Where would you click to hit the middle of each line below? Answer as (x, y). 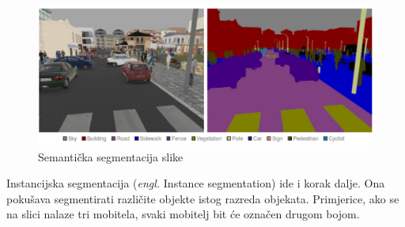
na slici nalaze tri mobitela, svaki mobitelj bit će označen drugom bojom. (183, 214)
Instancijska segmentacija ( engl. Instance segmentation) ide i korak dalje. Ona (196, 183)
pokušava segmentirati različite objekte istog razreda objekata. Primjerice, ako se (203, 198)
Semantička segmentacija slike (111, 156)
